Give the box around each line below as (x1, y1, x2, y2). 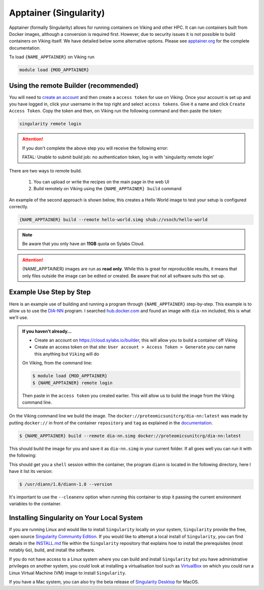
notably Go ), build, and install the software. (9, 547, 95, 553)
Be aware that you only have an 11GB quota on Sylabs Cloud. (22, 241, 145, 247)
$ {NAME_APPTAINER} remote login (32, 380, 112, 386)
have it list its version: (9, 468, 53, 474)
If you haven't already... (22, 328, 72, 334)
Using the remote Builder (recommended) (9, 81, 139, 90)
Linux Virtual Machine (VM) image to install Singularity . (9, 570, 127, 576)
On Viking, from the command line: (22, 360, 92, 366)
